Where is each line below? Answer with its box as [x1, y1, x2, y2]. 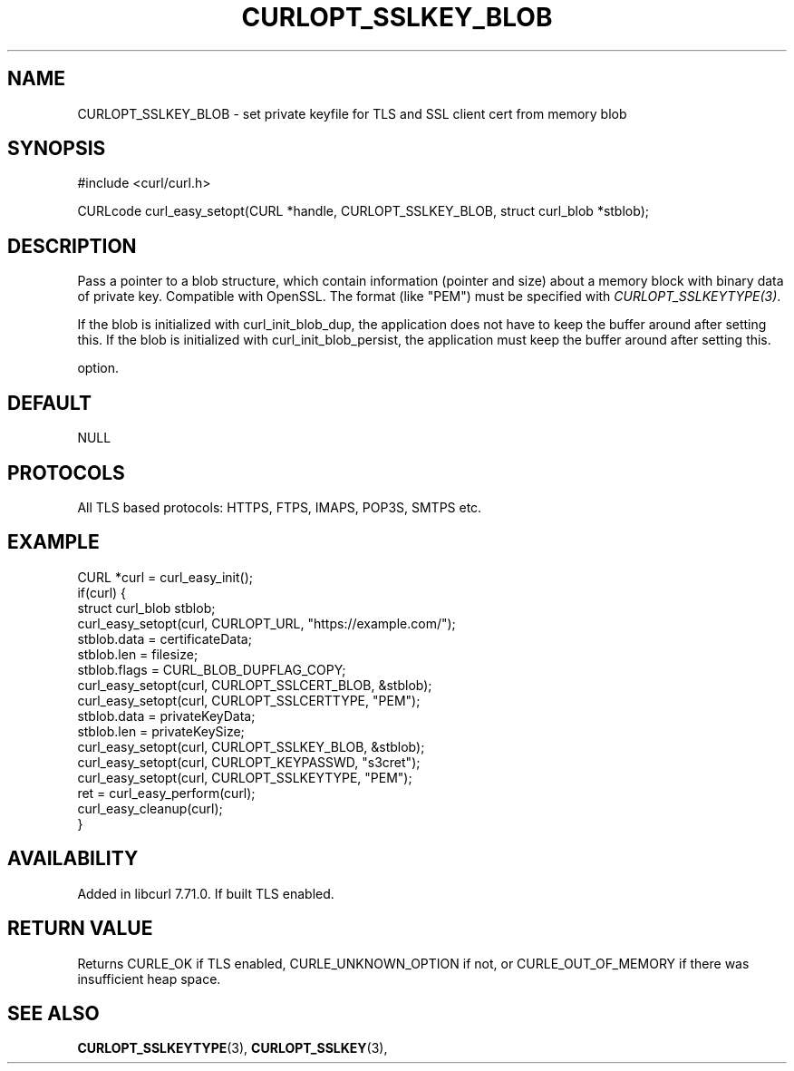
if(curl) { [77, 584, 127, 600]
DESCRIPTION [7, 234, 137, 258]
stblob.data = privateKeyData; [77, 707, 256, 724]
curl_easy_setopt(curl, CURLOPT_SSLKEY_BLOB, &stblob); [77, 738, 425, 755]
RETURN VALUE [7, 917, 153, 940]
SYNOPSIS [7, 137, 106, 161]
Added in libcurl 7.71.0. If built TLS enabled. [77, 885, 334, 901]
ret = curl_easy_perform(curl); [77, 784, 256, 801]
